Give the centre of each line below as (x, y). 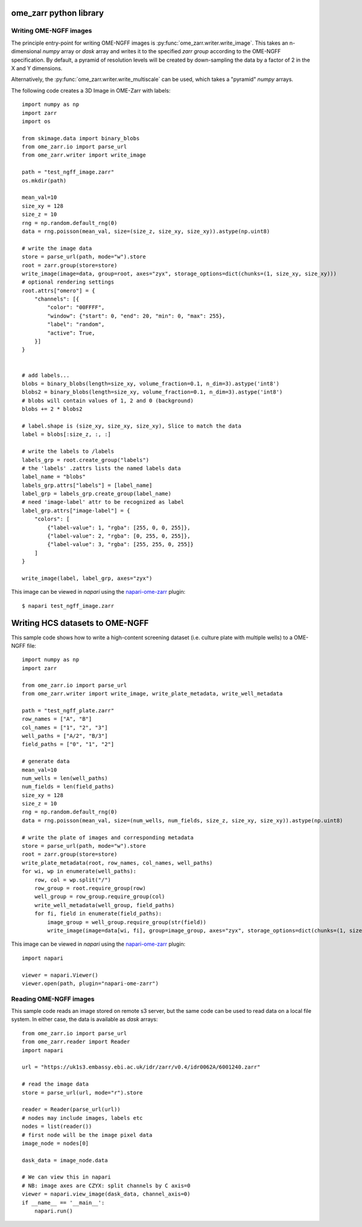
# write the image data (57, 248)
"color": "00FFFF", (76, 308)
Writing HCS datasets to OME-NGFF (80, 623)
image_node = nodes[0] (56, 1143)
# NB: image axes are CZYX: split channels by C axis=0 (106, 1186)
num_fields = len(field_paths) (68, 787)
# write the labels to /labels (68, 451)
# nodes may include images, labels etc (82, 1118)
